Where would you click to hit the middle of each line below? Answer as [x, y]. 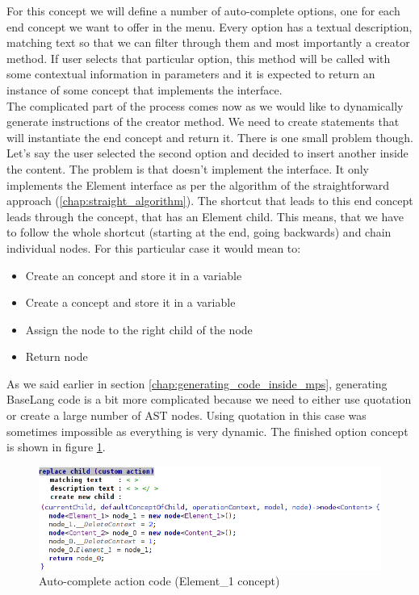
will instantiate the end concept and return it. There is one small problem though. [210, 137]
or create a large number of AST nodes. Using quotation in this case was [186, 415]
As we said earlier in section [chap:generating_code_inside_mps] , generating [197, 383]
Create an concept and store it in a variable [134, 275]
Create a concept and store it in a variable [130, 302]
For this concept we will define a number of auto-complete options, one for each [203, 10]
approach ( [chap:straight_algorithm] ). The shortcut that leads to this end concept [210, 201]
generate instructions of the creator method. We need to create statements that [203, 122]
